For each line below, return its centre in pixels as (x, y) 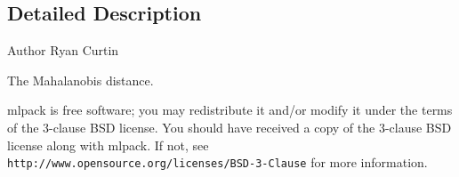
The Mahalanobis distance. (81, 80)
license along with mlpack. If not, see (108, 145)
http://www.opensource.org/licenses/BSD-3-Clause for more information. (217, 162)
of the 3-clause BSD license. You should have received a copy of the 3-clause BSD (229, 127)
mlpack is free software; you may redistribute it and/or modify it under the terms (230, 110)
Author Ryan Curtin (63, 50)
